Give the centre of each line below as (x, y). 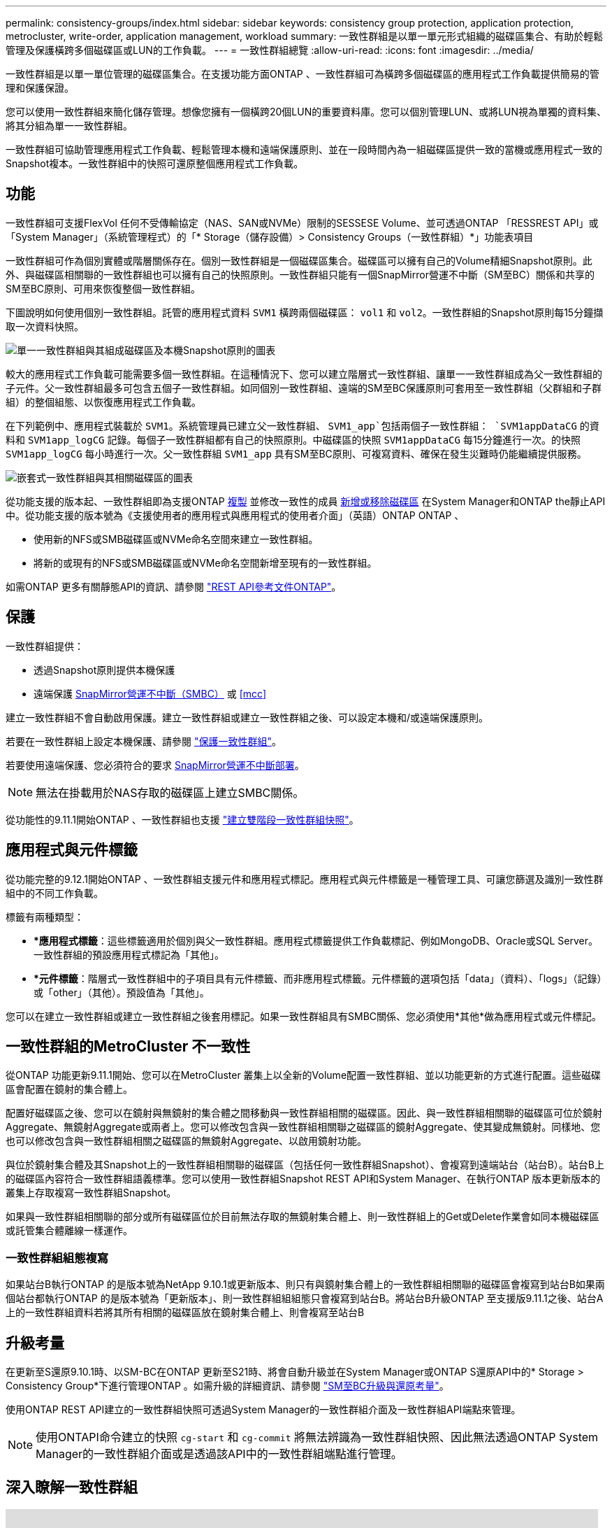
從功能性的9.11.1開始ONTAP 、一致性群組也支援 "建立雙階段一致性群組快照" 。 (182, 819)
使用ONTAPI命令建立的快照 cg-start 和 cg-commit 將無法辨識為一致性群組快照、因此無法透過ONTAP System (317, 1437)
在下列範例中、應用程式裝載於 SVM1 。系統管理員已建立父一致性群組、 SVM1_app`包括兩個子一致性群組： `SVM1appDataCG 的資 (303, 425)
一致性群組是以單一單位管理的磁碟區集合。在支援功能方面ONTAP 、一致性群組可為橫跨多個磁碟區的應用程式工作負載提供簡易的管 (303, 74)
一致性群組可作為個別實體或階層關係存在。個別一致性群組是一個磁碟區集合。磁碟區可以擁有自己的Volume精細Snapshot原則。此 (299, 260)
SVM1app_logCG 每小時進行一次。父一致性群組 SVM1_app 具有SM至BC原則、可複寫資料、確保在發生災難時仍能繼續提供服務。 (296, 453)
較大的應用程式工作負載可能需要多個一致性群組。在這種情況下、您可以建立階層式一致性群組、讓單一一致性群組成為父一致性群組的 (304, 374)
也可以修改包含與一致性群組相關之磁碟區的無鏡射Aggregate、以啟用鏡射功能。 (187, 1141)
